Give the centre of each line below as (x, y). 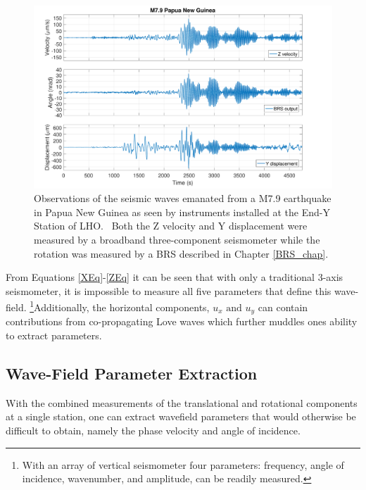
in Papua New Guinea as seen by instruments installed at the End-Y (182, 212)
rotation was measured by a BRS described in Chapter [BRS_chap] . (181, 253)
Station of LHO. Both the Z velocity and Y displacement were (171, 226)
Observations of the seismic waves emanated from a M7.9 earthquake (183, 198)
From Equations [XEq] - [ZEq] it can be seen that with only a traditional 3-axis (175, 277)
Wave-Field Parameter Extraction (132, 373)
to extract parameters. (54, 335)
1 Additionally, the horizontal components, (120, 306)
